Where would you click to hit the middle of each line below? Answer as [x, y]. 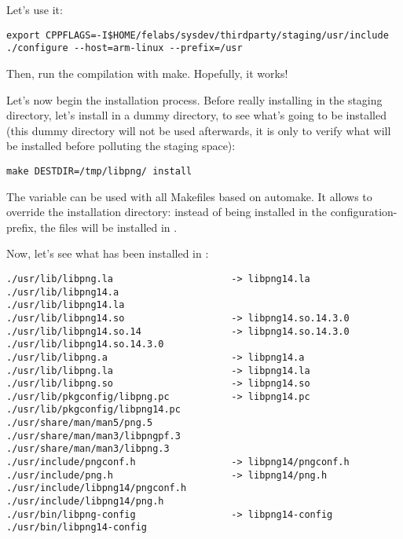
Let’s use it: [35, 9]
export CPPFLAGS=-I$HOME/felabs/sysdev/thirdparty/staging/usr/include [198, 35]
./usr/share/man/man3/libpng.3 [88, 449]
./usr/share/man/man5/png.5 [80, 423]
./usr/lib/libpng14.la [66, 305]
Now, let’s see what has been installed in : [108, 253]
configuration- [364, 212]
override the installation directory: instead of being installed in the [167, 212]
